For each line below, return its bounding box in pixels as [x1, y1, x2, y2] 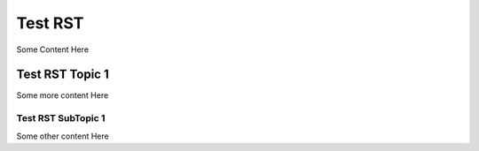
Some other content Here [16, 131, 110, 141]
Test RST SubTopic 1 [16, 112, 106, 125]
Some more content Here [16, 90, 109, 101]
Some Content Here [16, 44, 89, 55]
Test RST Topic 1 [16, 67, 110, 82]
